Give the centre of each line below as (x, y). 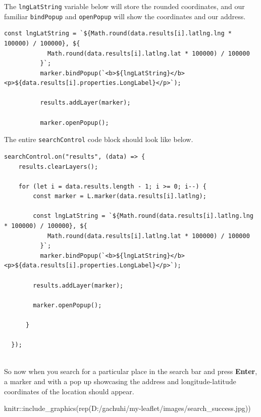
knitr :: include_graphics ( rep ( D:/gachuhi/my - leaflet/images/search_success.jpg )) (127, 408)
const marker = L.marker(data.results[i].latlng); (120, 196)
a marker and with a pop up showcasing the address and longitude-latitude (120, 381)
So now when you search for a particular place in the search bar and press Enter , (131, 371)
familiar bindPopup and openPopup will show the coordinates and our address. (125, 16)
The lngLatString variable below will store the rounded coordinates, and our (124, 6)
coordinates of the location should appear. (69, 391)
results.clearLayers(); (58, 167)
